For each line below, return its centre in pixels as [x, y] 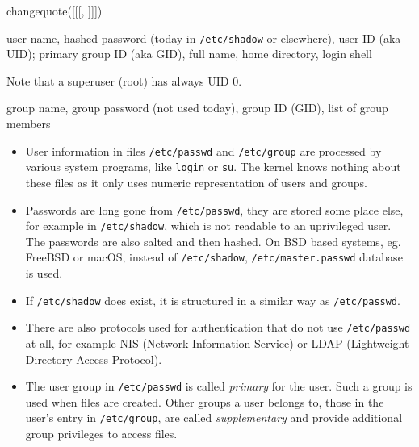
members [29, 124]
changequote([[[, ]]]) [54, 10]
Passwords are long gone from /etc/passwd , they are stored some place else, [214, 209]
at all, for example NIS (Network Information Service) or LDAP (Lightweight [217, 343]
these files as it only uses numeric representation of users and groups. [196, 182]
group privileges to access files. [101, 434]
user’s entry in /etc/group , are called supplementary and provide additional [214, 418]
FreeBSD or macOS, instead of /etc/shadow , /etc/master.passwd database [214, 257]
